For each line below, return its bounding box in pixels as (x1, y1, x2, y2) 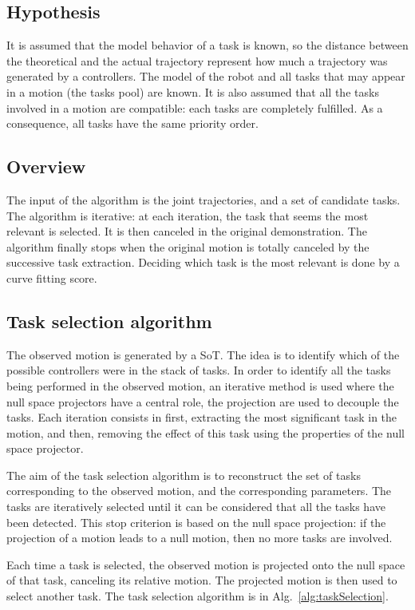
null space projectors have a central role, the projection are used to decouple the (6, 393, 399, 410)
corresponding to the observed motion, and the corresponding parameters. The (6, 482, 392, 499)
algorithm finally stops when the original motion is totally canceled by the (6, 238, 370, 255)
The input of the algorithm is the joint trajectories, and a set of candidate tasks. (6, 191, 401, 208)
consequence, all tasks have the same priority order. (6, 115, 259, 132)
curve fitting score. (6, 269, 97, 286)
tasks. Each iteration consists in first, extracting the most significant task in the (6, 409, 397, 426)
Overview (6, 154, 86, 179)
